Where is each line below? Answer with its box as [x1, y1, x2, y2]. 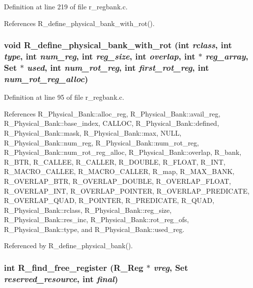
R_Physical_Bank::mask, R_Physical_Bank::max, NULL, [4, 127, 182, 138]
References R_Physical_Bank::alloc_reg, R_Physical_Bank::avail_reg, [4, 108, 221, 118]
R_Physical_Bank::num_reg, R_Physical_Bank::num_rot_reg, [4, 137, 199, 147]
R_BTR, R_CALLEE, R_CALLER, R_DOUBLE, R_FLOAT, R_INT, [4, 156, 225, 167]
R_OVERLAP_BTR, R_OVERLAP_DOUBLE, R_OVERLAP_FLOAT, [4, 175, 231, 186]
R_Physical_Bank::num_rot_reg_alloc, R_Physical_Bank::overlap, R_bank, [4, 147, 242, 157]
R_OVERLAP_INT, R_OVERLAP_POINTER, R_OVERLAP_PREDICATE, [4, 185, 250, 196]
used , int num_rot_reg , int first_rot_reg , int [27, 61, 209, 73]
